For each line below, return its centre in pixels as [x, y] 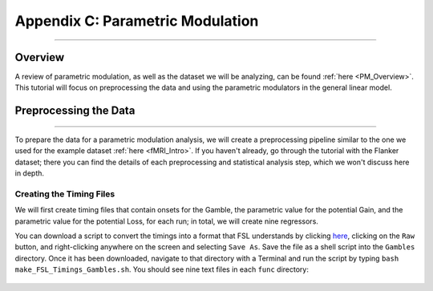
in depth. [29, 173]
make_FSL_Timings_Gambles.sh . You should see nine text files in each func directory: [162, 269]
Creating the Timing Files [65, 194]
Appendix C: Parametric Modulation [137, 21]
